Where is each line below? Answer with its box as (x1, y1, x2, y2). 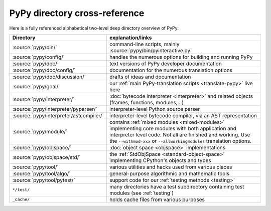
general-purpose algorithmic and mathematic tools (109, 170, 230, 177)
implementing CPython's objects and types (109, 157, 211, 164)
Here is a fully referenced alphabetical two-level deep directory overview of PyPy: (9, 25, 179, 31)
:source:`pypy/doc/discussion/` (12, 73, 86, 80)
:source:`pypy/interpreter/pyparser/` (12, 105, 97, 112)
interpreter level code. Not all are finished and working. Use (109, 131, 250, 138)
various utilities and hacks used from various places (109, 163, 232, 170)
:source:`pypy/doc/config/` (12, 67, 76, 74)
